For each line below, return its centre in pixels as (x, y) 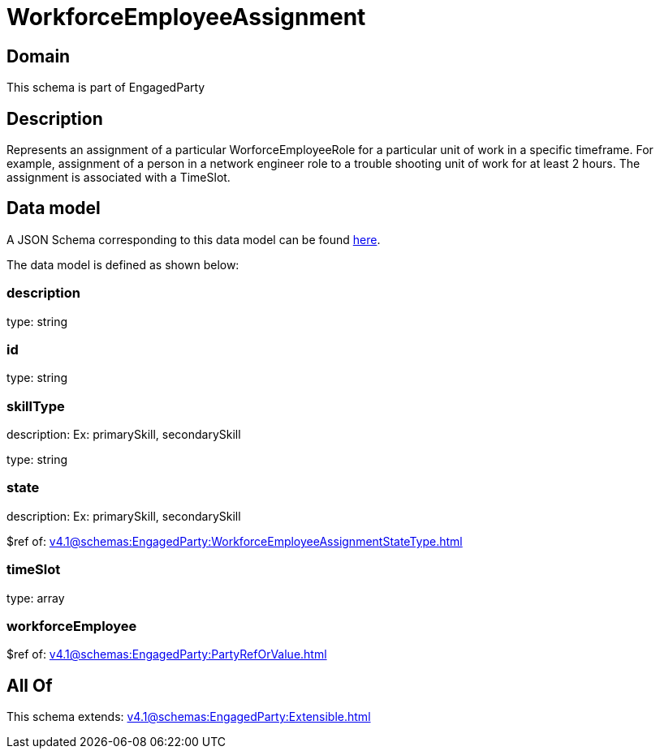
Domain (39, 56)
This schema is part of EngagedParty (106, 88)
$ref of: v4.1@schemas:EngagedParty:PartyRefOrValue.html (167, 654)
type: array (36, 598)
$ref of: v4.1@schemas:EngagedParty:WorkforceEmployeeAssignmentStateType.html (235, 541)
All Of (30, 685)
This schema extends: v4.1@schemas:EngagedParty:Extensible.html (189, 717)
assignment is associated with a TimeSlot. (119, 178)
